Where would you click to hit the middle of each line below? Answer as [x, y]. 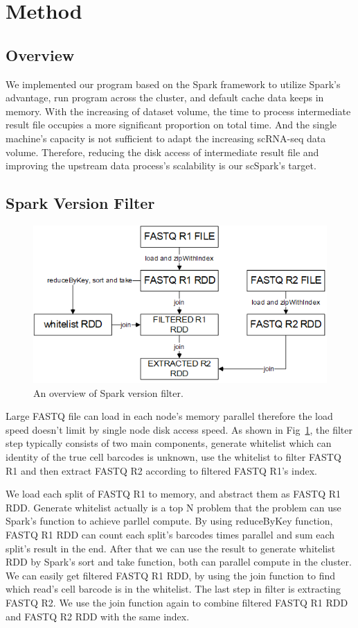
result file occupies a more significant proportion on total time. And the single [171, 125]
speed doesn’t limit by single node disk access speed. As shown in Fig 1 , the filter [179, 429]
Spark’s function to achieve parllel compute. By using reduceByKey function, [169, 521]
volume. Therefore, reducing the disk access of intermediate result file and [162, 152]
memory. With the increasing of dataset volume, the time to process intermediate [178, 111]
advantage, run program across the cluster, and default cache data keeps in [165, 97]
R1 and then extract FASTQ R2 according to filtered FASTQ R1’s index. [161, 470]
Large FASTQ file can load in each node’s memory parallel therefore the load [169, 416]
